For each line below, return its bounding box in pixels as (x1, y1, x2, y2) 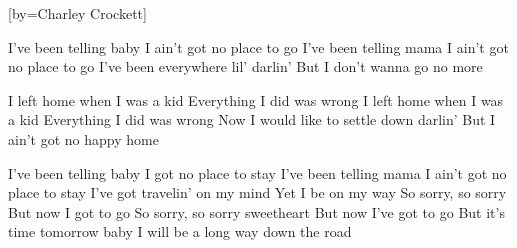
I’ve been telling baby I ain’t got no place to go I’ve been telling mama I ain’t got (8, 36, 509, 57)
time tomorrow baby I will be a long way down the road (8, 221, 352, 242)
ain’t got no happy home (8, 128, 159, 149)
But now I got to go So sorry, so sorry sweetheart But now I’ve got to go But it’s (8, 201, 505, 222)
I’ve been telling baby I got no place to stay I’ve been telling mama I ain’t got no (8, 162, 507, 183)
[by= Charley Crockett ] (8, 3, 147, 23)
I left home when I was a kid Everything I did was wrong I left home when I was (8, 89, 504, 110)
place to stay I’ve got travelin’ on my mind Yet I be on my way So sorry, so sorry (8, 182, 507, 203)
